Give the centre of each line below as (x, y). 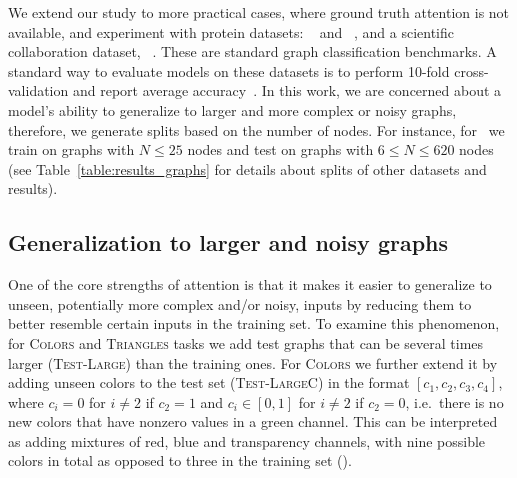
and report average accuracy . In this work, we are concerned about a (287, 90)
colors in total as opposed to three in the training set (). (180, 460)
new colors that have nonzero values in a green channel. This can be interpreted (253, 421)
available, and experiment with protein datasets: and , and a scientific (231, 31)
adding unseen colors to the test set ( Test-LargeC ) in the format (209, 382)
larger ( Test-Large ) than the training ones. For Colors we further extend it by (253, 362)
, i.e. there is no (454, 401)
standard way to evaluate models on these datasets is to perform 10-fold (229, 70)
